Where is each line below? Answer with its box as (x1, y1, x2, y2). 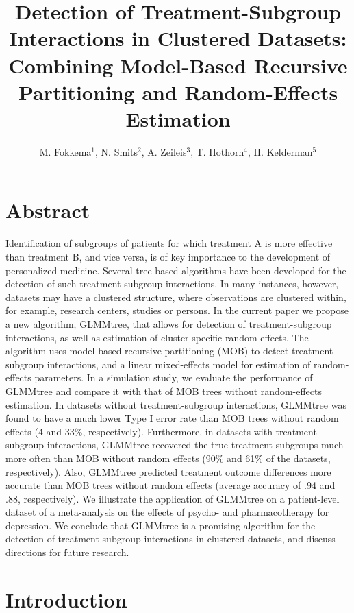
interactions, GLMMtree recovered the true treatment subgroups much (47, 437, 344, 452)
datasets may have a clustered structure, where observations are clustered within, (5, 289, 346, 304)
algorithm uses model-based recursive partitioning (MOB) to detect (5, 344, 289, 358)
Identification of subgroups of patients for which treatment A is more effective (5, 236, 333, 250)
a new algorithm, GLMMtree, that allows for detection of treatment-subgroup (5, 316, 332, 330)
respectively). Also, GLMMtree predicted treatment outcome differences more (5, 464, 331, 479)
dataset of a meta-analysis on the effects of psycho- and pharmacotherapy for (5, 505, 329, 519)
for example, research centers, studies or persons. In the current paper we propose (5, 303, 349, 317)
